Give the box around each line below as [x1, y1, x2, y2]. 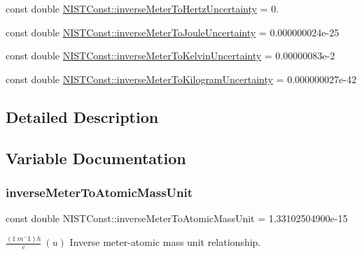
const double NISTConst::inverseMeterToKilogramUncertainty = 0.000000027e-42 [6, 71, 356, 86]
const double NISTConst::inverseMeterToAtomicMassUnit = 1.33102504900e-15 [6, 211, 348, 226]
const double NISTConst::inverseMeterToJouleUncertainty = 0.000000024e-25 [6, 24, 340, 39]
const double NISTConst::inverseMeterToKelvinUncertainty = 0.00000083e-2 [6, 48, 335, 63]
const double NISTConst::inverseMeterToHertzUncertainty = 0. [6, 1, 279, 15]
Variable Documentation [6, 147, 186, 168]
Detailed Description [6, 105, 159, 127]
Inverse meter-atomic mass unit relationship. [69, 235, 261, 249]
